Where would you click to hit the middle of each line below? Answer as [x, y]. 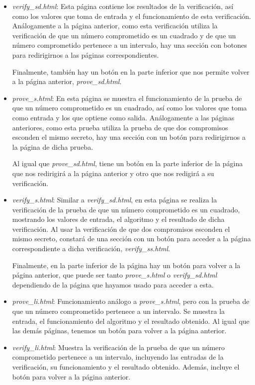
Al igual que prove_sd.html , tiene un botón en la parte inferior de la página [127, 163]
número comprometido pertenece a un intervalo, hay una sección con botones [129, 45]
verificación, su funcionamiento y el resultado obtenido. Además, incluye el [126, 367]
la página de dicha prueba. [53, 146]
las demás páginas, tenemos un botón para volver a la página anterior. [119, 331]
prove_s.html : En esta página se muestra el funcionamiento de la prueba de [127, 98]
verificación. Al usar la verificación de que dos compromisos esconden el [121, 229]
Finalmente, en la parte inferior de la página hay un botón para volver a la [126, 265]
